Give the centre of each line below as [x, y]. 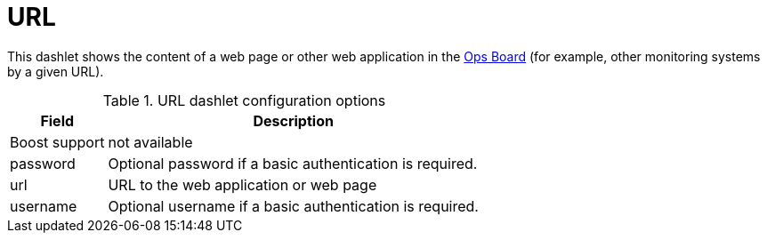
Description [293, 120]
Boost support [57, 142]
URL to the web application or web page [242, 184]
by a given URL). [56, 71]
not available [150, 142]
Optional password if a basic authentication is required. [293, 163]
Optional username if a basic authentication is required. [293, 206]
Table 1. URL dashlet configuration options [244, 100]
